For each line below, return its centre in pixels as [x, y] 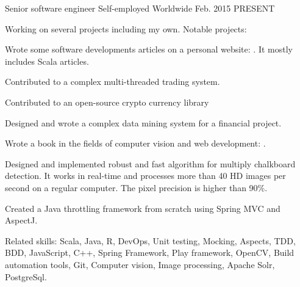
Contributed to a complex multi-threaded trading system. [112, 82]
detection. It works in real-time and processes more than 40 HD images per [145, 176]
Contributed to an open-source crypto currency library [107, 102]
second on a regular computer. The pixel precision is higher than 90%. [136, 187]
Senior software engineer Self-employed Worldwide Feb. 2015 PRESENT [140, 8]
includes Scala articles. [47, 61]
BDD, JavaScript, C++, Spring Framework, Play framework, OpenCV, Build [150, 252]
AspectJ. [21, 220]
